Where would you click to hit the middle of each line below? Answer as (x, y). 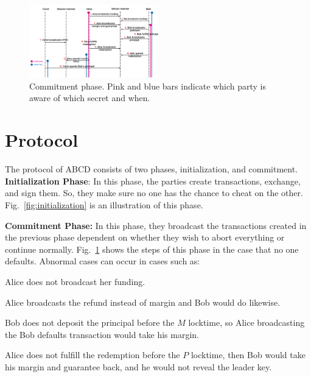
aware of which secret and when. (90, 98)
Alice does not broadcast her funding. (75, 281)
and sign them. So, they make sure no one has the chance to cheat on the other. (154, 193)
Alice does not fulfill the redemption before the (93, 355)
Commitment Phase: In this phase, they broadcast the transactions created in (156, 225)
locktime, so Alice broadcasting (246, 322)
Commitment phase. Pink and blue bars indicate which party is (148, 86)
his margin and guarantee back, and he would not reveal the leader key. (138, 366)
